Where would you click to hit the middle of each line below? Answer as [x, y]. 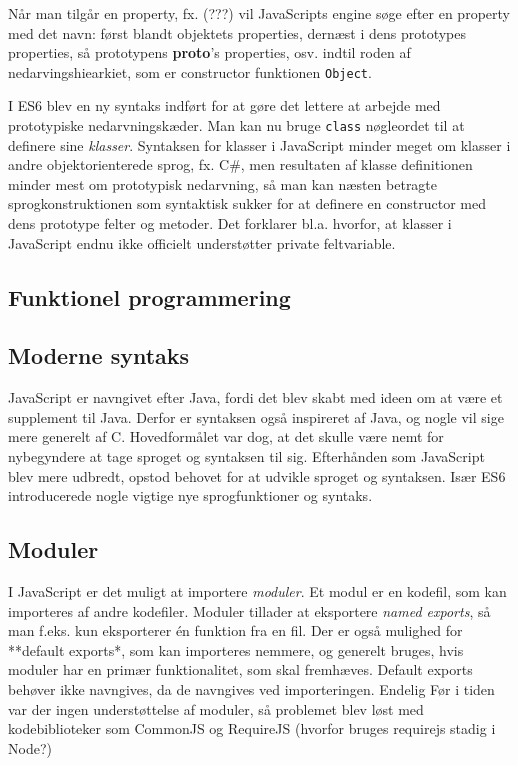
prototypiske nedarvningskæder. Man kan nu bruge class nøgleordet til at [236, 125]
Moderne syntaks [99, 355]
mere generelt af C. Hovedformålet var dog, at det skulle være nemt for [226, 436]
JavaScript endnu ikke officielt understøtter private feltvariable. [202, 242]
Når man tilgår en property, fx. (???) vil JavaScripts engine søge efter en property [259, 13]
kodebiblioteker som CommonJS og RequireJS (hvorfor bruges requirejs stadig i [252, 728]
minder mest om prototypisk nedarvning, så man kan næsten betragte [223, 183]
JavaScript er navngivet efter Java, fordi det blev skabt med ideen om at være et [255, 397]
